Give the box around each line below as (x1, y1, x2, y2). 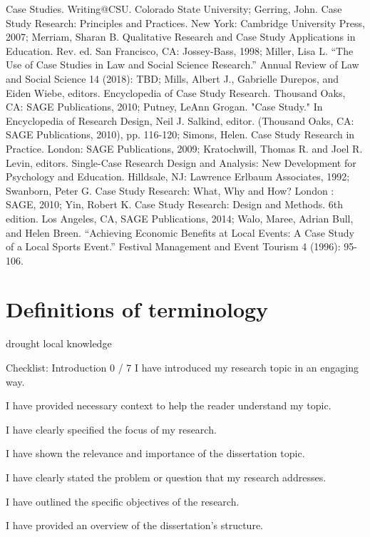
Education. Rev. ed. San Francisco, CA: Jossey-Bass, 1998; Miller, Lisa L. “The (6, 43, 354, 58)
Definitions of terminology (6, 295, 269, 324)
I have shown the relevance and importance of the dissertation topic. (6, 446, 305, 461)
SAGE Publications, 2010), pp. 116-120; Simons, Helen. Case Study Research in (6, 127, 355, 142)
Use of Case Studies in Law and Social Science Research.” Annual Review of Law (6, 57, 359, 72)
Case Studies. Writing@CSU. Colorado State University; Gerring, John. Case (6, 1, 342, 16)
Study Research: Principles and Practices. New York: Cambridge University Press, (6, 15, 365, 30)
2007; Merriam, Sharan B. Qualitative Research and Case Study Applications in (6, 29, 356, 44)
